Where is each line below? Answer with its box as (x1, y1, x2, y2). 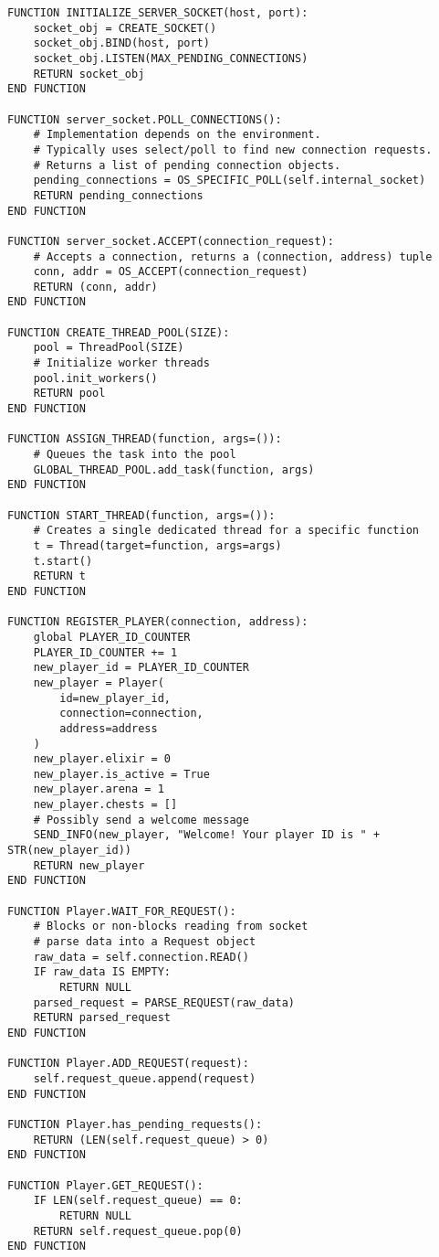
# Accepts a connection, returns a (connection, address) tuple (33, 250, 433, 263)
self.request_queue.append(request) (33, 1071, 256, 1085)
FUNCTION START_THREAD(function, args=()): (7, 508, 276, 522)
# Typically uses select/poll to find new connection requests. (33, 143, 433, 156)
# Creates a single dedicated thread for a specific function (33, 524, 420, 538)
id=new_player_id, (59, 691, 171, 705)
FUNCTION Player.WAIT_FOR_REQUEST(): (7, 904, 236, 918)
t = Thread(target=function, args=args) (33, 538, 282, 552)
